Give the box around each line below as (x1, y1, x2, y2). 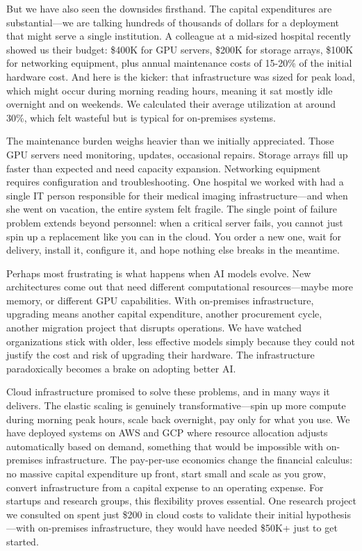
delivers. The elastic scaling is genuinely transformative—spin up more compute (6, 398, 346, 413)
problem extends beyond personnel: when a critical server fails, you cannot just (6, 215, 343, 229)
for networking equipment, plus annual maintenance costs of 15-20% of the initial (6, 56, 352, 70)
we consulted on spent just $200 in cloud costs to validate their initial (6, 507, 304, 521)
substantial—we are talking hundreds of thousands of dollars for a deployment (6, 15, 339, 29)
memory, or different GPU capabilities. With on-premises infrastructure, (6, 293, 314, 307)
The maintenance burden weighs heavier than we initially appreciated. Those (6, 133, 334, 148)
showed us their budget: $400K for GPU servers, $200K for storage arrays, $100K (6, 42, 354, 56)
